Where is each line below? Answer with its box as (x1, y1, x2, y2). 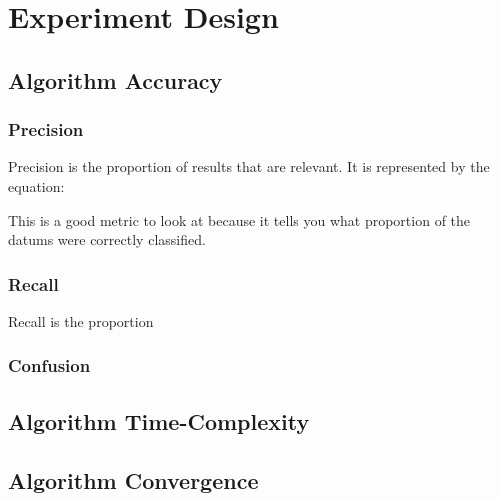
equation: (8, 175, 65, 196)
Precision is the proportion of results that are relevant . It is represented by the (8, 156, 490, 177)
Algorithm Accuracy (8, 64, 223, 95)
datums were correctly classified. (8, 229, 206, 250)
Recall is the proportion (8, 310, 154, 331)
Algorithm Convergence (8, 464, 259, 495)
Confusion (8, 353, 91, 378)
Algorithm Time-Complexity (8, 405, 310, 436)
